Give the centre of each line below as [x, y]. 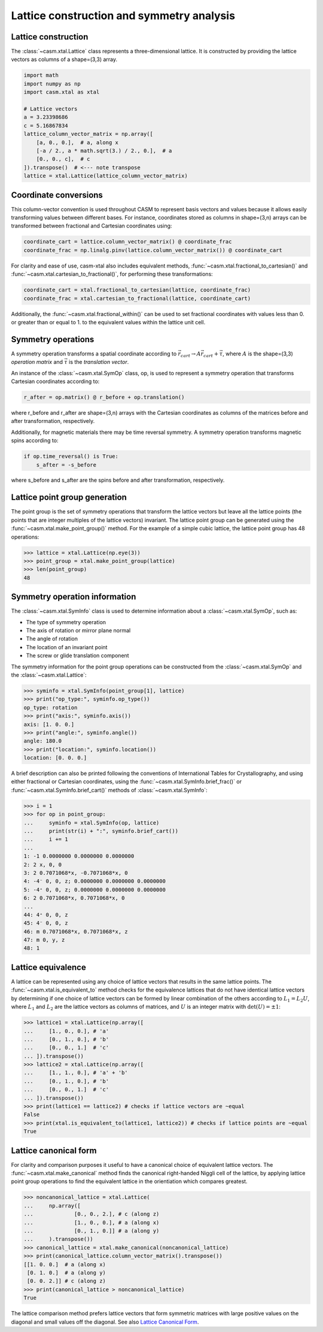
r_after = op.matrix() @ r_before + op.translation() [104, 397]
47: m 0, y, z [44, 940]
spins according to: [35, 440]
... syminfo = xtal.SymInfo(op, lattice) [92, 822]
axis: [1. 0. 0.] [49, 724]
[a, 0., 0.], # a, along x [77, 142]
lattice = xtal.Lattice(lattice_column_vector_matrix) [106, 176]
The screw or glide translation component [77, 656]
